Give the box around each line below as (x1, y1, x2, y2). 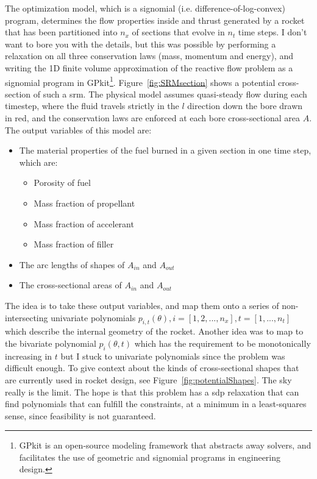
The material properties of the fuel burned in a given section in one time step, (19, 144, 312, 157)
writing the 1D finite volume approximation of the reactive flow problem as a (5, 61, 293, 74)
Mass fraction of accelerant (34, 217, 134, 230)
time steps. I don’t (238, 26, 307, 38)
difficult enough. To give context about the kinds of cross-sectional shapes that (5, 361, 299, 374)
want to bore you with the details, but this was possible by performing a (5, 37, 276, 50)
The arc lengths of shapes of (19, 258, 125, 271)
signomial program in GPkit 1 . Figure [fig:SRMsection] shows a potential (5, 74, 276, 88)
